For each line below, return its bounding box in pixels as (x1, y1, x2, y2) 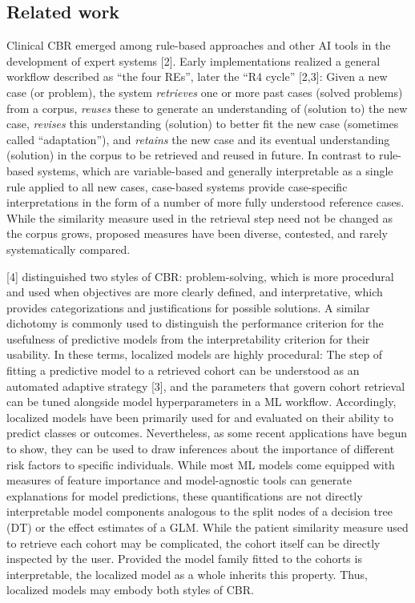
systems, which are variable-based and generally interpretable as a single (37, 162, 393, 179)
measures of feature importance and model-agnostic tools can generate (6, 472, 352, 488)
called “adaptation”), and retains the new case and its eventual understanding (6, 131, 390, 147)
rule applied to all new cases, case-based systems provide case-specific (6, 178, 348, 195)
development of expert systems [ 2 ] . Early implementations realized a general (6, 52, 381, 69)
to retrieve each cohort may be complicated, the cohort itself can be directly (6, 534, 381, 551)
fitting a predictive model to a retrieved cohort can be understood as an (6, 362, 360, 379)
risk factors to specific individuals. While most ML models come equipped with (6, 456, 395, 472)
